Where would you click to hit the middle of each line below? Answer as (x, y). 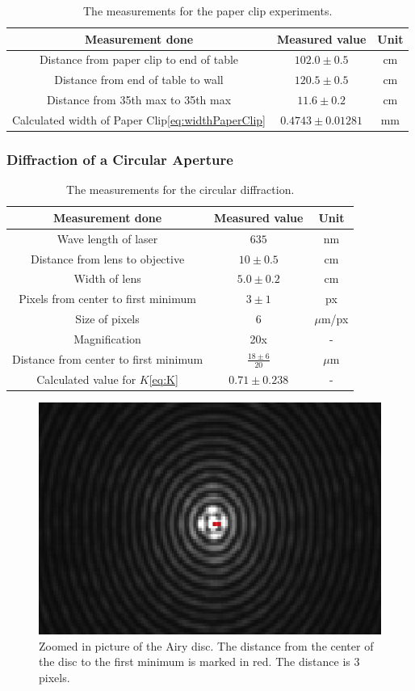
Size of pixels (107, 319)
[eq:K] (163, 379)
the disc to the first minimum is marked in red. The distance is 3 (199, 662)
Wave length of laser (107, 238)
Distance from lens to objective (107, 258)
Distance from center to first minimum (108, 358)
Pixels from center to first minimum (107, 299)
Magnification (107, 338)
